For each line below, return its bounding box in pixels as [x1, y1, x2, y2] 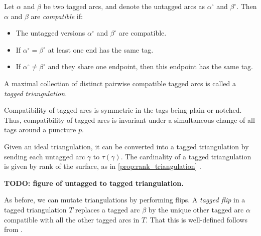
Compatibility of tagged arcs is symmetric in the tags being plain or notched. [4, 105, 242, 115]
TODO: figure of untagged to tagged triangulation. [4, 177, 184, 188]
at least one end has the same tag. [48, 44, 154, 55]
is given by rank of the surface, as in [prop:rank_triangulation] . [4, 161, 201, 171]
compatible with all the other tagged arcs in [4, 214, 140, 224]
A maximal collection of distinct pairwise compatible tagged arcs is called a [4, 78, 236, 88]
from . [4, 224, 23, 234]
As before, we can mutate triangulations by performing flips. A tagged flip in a [4, 194, 245, 205]
